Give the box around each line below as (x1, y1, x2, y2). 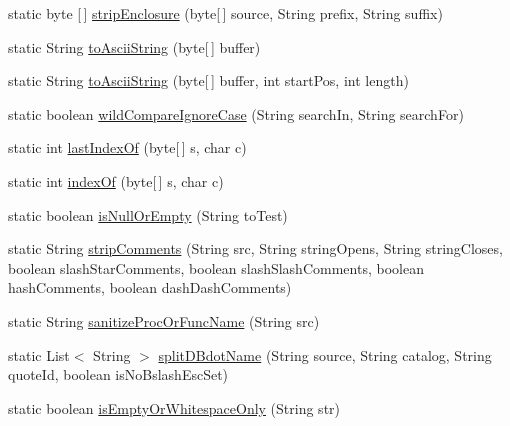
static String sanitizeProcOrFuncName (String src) (8, 310, 320, 331)
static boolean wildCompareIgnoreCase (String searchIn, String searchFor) (8, 103, 464, 124)
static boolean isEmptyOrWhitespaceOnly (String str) (8, 397, 341, 418)
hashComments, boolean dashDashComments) (8, 277, 292, 298)
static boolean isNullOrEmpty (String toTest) (8, 204, 288, 225)
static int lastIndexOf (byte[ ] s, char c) (8, 137, 247, 158)
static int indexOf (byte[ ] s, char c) (8, 170, 224, 191)
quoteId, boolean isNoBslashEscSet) (8, 364, 229, 385)
